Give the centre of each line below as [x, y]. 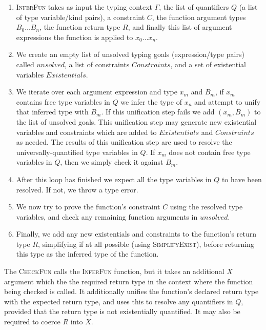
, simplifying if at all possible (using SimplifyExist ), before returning [146, 244]
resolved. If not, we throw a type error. [77, 189]
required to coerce [32, 322]
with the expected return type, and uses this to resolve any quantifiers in [119, 301]
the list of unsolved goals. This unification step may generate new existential [136, 121]
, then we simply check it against [112, 162]
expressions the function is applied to [75, 37]
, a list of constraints [97, 64]
